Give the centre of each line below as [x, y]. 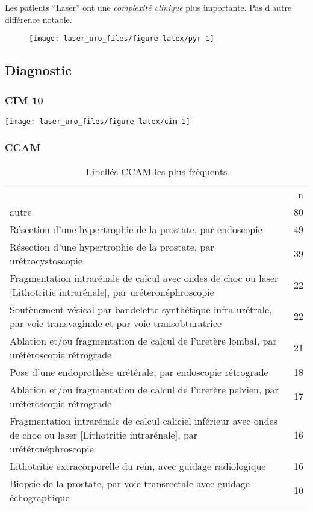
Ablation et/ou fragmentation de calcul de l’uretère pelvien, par [144, 389]
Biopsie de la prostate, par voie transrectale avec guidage [130, 483]
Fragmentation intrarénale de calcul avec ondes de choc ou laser [144, 278]
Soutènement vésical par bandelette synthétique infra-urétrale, [141, 309]
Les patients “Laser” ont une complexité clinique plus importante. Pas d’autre [148, 7]
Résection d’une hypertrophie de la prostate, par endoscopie [136, 229]
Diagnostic [38, 70]
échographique [40, 497]
